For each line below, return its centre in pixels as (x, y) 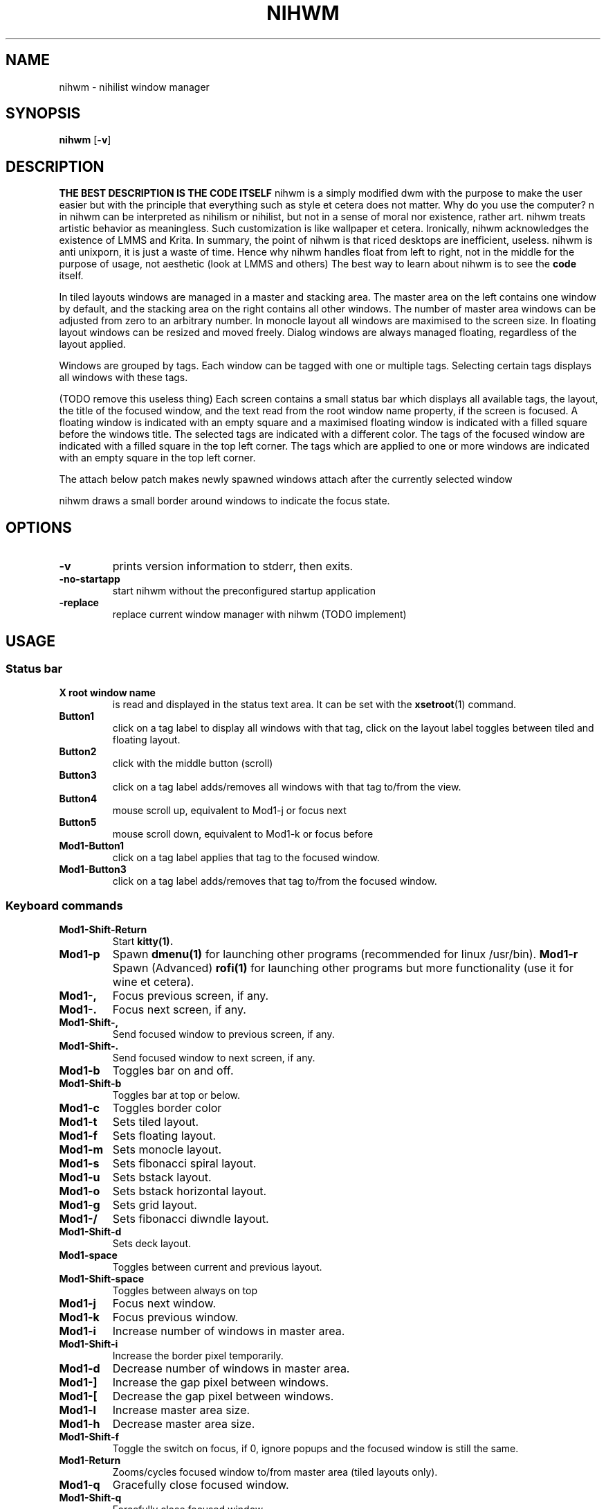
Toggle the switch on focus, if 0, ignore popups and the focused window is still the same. (315, 1449)
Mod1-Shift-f (89, 1437)
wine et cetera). (153, 982)
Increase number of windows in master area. (229, 1331)
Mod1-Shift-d (90, 1232)
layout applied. (92, 344)
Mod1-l (77, 1410)
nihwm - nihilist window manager (134, 87)
